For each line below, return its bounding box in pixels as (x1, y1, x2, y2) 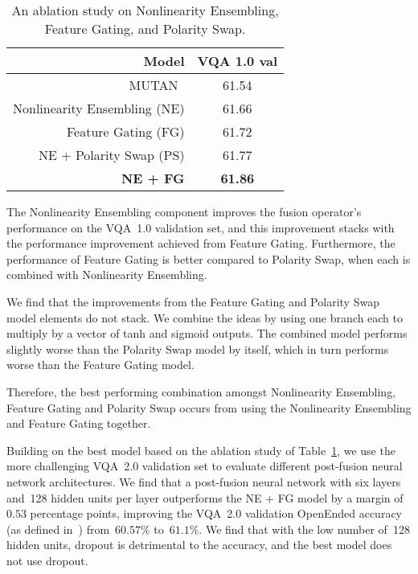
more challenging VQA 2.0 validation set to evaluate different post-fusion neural (6, 457, 403, 474)
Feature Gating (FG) (67, 122, 185, 141)
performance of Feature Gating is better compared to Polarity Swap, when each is (6, 250, 411, 267)
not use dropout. (6, 551, 88, 568)
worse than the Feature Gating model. (6, 356, 195, 373)
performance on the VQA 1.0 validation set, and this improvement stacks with (6, 219, 395, 236)
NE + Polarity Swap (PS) (38, 146, 185, 164)
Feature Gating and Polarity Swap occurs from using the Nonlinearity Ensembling (6, 399, 412, 416)
